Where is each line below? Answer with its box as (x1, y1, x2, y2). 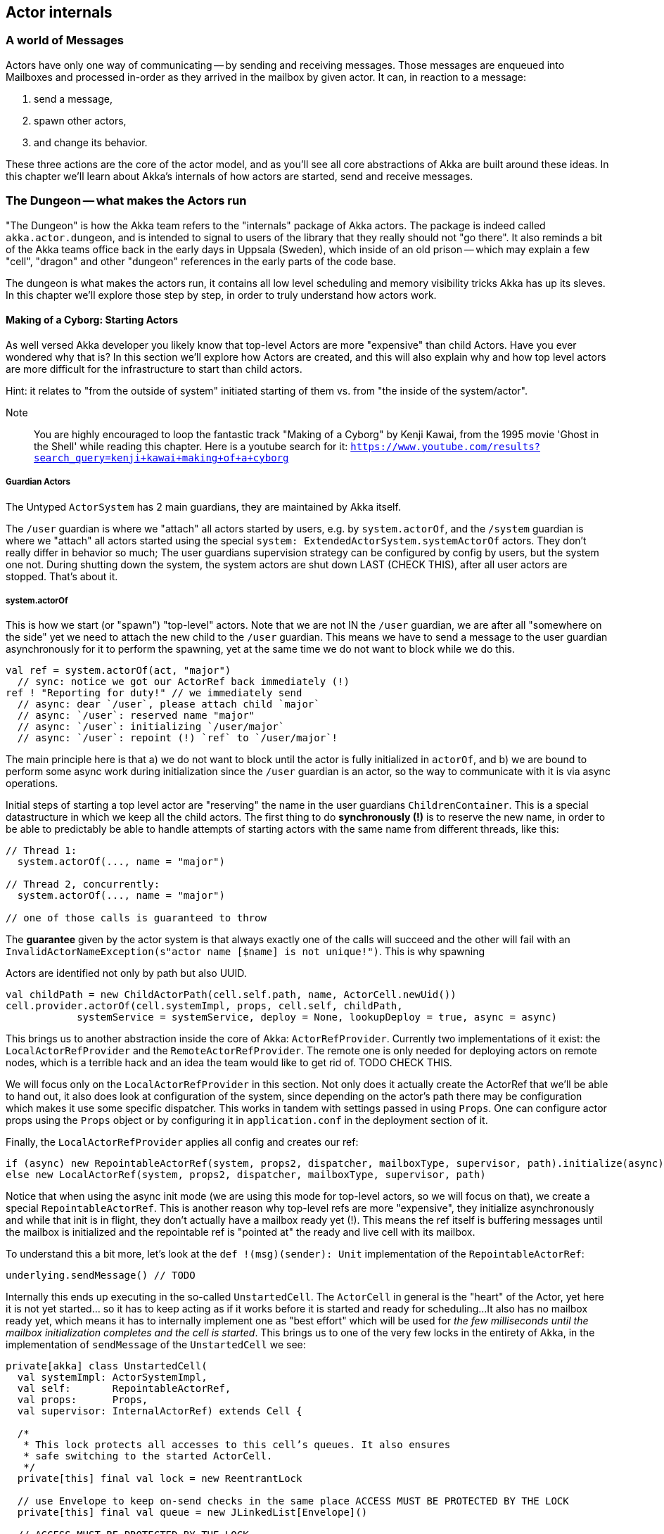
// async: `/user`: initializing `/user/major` (17, 721, 285, 733)
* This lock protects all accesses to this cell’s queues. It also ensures (23, 1439, 451, 1451)
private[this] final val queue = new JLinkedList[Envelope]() (17, 1507, 368, 1519)
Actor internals (6, 4, 113, 21)
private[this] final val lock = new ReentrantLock (17, 1473, 302, 1485)
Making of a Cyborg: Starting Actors (6, 314, 179, 326)
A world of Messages (6, 33, 124, 48)
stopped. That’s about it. (6, 570, 118, 582)
